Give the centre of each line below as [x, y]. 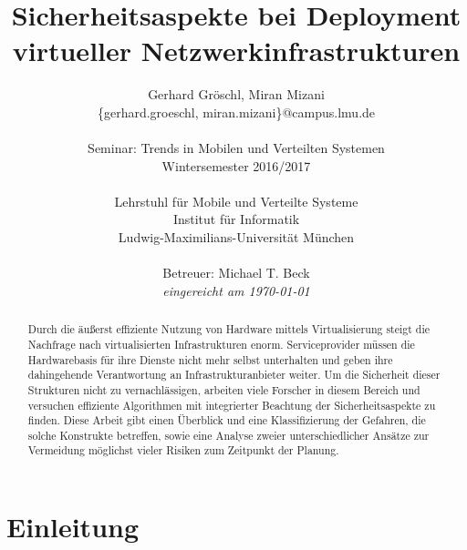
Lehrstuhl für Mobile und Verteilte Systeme [236, 201]
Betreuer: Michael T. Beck [236, 273]
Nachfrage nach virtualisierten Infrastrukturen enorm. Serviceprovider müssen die [221, 344]
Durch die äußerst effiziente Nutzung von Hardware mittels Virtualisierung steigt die [229, 329]
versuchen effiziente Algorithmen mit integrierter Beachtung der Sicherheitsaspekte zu [232, 405]
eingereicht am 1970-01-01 [236, 290]
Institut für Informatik [236, 219]
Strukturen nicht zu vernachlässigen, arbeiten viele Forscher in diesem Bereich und [224, 389]
